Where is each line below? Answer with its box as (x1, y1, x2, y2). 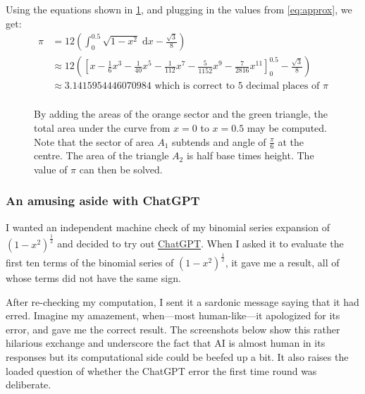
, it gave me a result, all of (225, 255, 340, 270)
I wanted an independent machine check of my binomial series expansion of (6, 219, 330, 234)
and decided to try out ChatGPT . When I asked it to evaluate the (57, 236, 344, 251)
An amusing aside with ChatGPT (6, 192, 200, 209)
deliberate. (6, 377, 51, 392)
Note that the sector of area (34, 134, 154, 149)
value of (34, 161, 68, 176)
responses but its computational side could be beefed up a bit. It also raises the (6, 350, 349, 364)
